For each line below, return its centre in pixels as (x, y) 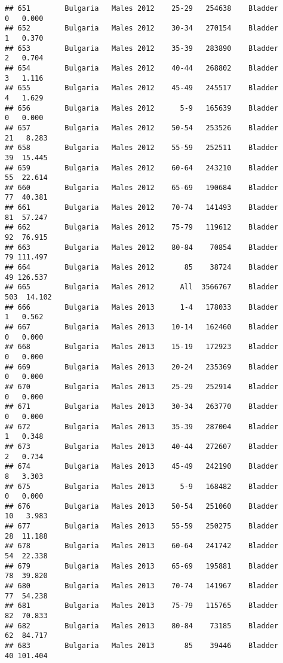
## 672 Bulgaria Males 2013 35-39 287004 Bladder (142, 427)
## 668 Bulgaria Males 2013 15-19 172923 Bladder (142, 347)
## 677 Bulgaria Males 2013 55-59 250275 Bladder (142, 526)
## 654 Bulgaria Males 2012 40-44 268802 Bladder (142, 68)
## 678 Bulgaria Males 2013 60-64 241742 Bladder (142, 546)
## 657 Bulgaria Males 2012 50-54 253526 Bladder (142, 128)
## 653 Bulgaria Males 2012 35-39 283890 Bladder (142, 48)
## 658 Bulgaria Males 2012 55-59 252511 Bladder (142, 148)
